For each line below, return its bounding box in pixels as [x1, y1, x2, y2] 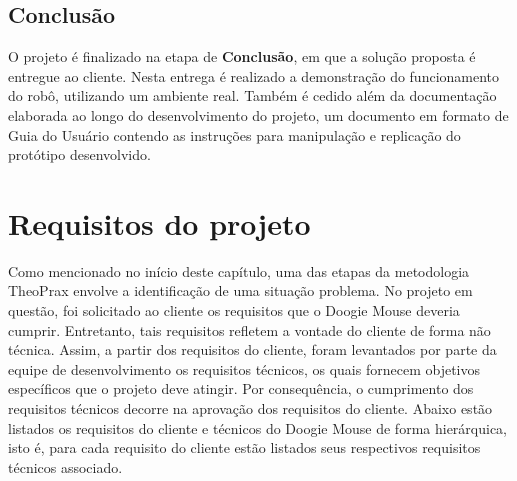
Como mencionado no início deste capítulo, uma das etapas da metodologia [8, 260, 470, 281]
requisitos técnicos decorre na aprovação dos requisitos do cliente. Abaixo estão [8, 398, 493, 419]
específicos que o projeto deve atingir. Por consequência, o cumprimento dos [8, 378, 474, 399]
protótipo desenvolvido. [8, 144, 151, 165]
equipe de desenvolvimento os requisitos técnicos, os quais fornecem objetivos [8, 358, 480, 379]
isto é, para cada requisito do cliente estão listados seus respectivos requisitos [8, 437, 481, 458]
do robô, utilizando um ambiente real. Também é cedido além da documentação [8, 85, 497, 106]
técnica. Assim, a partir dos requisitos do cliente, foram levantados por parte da [8, 339, 497, 360]
